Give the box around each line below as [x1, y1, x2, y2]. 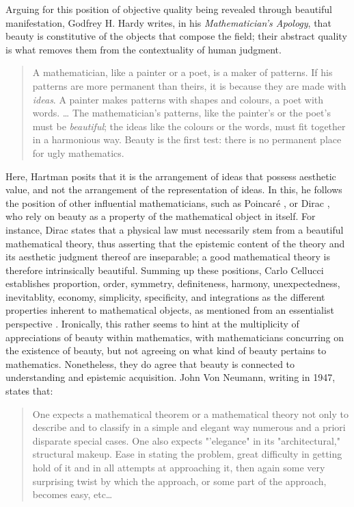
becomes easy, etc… [32, 487, 113, 502]
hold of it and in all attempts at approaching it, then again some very [32, 460, 325, 474]
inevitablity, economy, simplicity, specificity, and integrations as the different [5, 289, 325, 304]
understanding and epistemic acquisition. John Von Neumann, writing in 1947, [5, 370, 336, 384]
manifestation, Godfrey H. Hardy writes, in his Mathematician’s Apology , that [5, 15, 331, 29]
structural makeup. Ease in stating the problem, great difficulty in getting [32, 447, 342, 461]
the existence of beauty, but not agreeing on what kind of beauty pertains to [5, 343, 327, 358]
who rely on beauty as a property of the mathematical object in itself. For [5, 209, 316, 223]
